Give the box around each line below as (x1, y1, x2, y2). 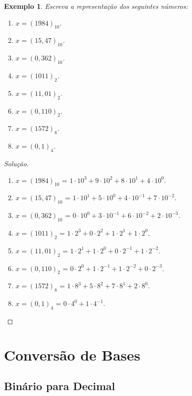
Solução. (4, 158, 29, 168)
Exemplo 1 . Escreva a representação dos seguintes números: (4, 1, 188, 11)
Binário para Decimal (4, 378, 115, 394)
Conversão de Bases (4, 344, 140, 365)
